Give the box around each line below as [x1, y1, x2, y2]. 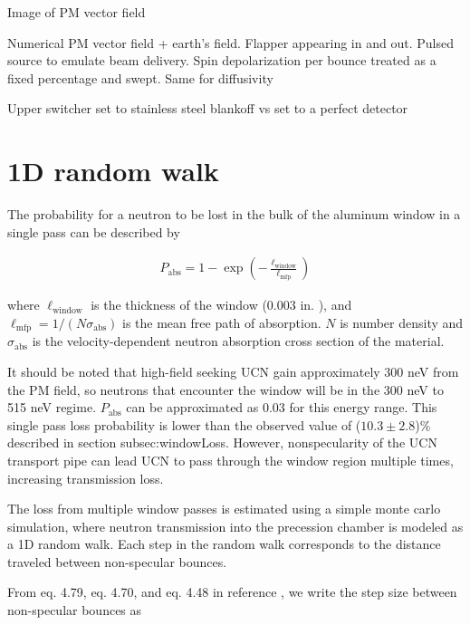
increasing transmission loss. [7, 468, 164, 487]
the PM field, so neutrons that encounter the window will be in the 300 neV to [7, 380, 444, 399]
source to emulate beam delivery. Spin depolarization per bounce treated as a [7, 51, 436, 70]
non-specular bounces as [7, 601, 142, 620]
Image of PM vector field [7, 3, 146, 21]
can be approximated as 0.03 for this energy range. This [126, 398, 437, 417]
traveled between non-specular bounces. [7, 552, 227, 571]
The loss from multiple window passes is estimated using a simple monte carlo [7, 499, 441, 518]
